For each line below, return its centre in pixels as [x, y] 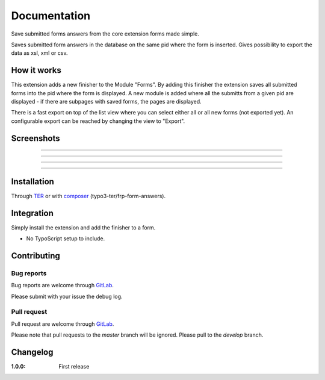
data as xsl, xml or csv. [39, 53]
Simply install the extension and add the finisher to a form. [83, 227]
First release [74, 366]
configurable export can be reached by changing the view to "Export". [98, 121]
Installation [32, 182]
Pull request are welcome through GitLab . [63, 324]
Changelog [32, 352]
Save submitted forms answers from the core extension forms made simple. [105, 34]
